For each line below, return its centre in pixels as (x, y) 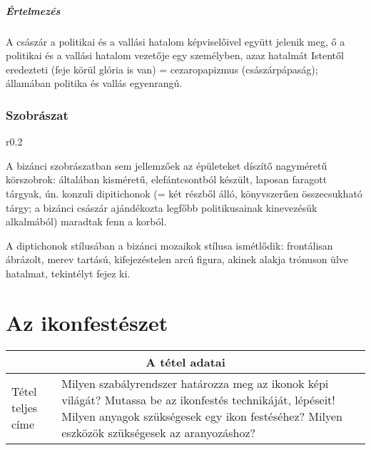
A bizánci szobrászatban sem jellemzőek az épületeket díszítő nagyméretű (167, 165)
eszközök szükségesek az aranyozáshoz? (159, 432)
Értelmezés (33, 10)
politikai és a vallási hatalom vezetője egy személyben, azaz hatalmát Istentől (175, 55)
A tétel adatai (185, 362)
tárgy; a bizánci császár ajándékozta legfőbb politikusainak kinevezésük (162, 207)
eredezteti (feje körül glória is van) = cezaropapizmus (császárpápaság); (162, 69)
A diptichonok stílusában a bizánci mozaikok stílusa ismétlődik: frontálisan (169, 245)
